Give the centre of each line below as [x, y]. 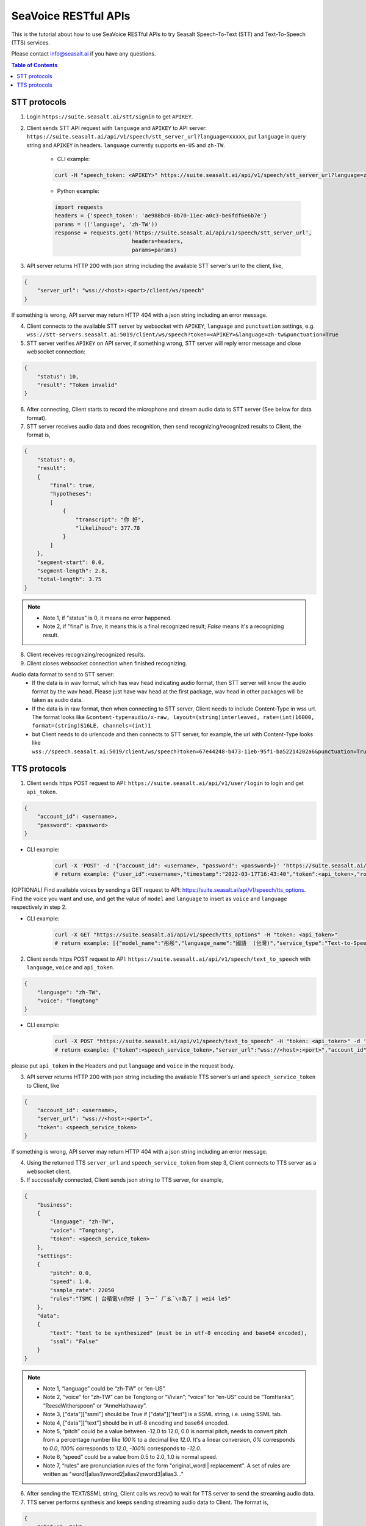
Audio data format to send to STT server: [63, 674]
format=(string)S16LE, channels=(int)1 [91, 726]
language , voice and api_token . [71, 967]
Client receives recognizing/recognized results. [86, 655]
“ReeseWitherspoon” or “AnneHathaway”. [95, 1405]
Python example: [78, 191]
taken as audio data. [57, 700]
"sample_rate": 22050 [82, 1290]
